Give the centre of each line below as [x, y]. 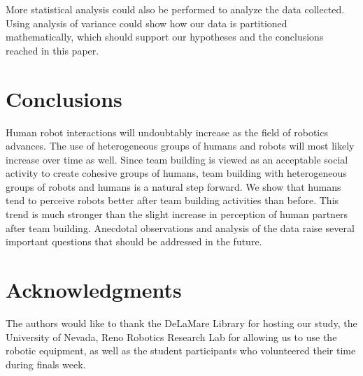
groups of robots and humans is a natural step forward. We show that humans [173, 186]
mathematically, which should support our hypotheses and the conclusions [165, 37]
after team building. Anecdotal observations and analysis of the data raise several [180, 227]
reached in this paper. [52, 50]
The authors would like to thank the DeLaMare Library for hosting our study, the [181, 323]
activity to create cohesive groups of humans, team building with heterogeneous [176, 173]
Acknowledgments [94, 290]
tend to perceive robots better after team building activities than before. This [172, 200]
